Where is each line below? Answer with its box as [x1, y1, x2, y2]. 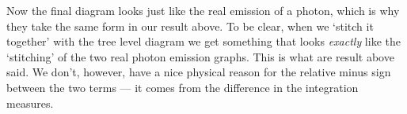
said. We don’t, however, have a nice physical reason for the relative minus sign [6, 64, 391, 80]
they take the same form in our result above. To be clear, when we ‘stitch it [6, 17, 374, 34]
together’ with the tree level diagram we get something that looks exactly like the [6, 33, 401, 50]
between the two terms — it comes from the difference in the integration [6, 79, 359, 95]
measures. [6, 94, 54, 111]
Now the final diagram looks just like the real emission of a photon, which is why [6, 2, 400, 18]
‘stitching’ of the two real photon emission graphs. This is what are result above [6, 48, 394, 64]
